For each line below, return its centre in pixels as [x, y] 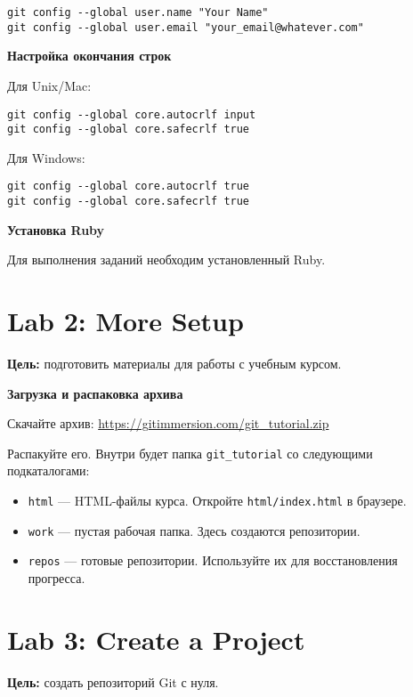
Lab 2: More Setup [126, 321]
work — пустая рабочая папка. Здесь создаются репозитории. [194, 530]
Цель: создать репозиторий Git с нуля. [113, 681]
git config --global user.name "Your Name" [138, 12]
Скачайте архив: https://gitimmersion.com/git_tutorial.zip [168, 423]
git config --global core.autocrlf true [129, 186]
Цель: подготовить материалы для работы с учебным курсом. [174, 364]
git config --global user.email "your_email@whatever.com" [186, 27]
